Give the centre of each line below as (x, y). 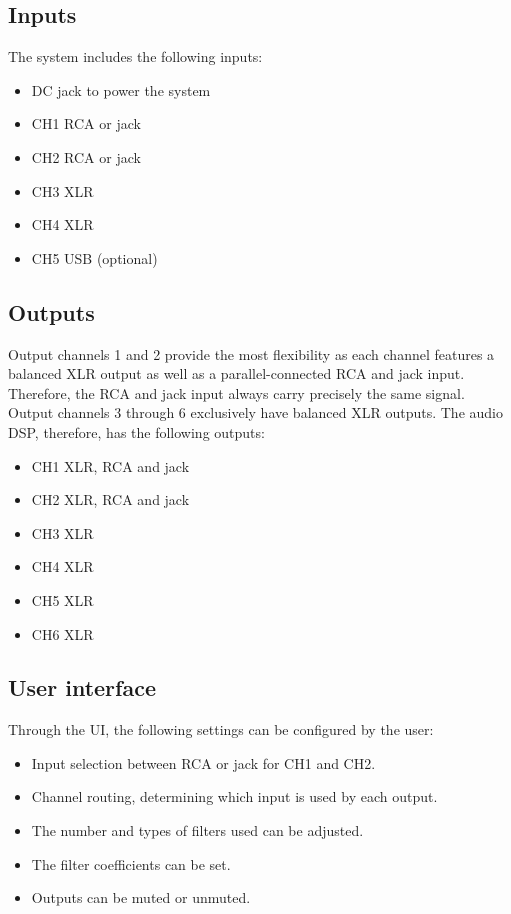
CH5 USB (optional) (94, 257)
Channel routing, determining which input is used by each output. (234, 796)
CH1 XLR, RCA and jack (110, 465)
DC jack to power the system (121, 89)
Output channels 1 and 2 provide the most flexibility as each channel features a (251, 353)
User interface (82, 687)
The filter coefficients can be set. (131, 863)
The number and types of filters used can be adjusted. (197, 830)
